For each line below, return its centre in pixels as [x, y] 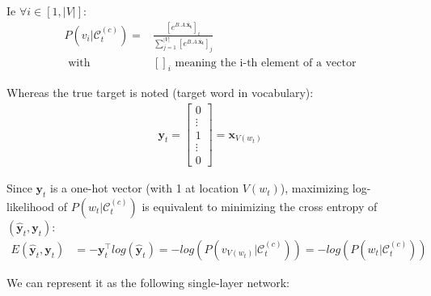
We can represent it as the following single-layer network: [148, 282]
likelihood [31, 206]
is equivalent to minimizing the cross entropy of [260, 206]
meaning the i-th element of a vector [266, 63]
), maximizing [315, 188]
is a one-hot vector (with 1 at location [145, 188]
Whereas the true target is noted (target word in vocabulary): [160, 93]
